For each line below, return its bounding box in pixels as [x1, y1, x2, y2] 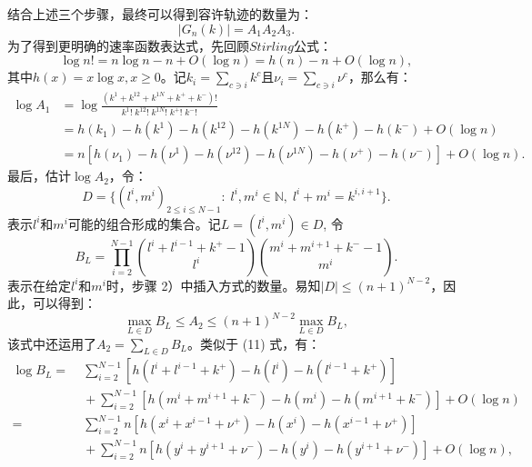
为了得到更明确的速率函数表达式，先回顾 [7, 35, 249, 55]
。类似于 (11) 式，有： [187, 333, 321, 353]
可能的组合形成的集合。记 [67, 214, 221, 233]
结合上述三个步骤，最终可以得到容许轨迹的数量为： [7, 5, 313, 23]
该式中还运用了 [7, 333, 96, 353]
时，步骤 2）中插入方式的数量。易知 [105, 275, 321, 294]
